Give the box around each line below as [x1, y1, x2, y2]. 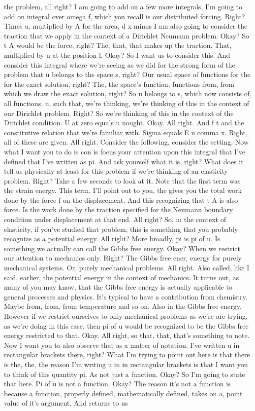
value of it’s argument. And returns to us [4, 398, 128, 408]
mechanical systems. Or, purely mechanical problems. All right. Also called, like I [4, 262, 250, 273]
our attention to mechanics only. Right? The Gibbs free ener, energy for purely [4, 253, 242, 263]
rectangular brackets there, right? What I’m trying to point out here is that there [4, 349, 250, 360]
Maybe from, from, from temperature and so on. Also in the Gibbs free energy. [4, 301, 242, 311]
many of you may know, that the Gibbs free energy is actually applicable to [4, 282, 232, 292]
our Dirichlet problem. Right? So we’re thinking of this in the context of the [4, 108, 234, 118]
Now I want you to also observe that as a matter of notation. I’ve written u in [4, 339, 240, 350]
